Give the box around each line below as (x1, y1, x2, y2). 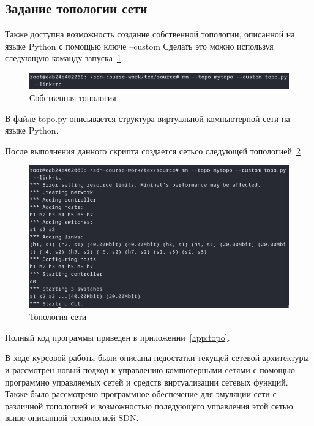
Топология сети (29, 310, 87, 323)
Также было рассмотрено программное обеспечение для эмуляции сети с (5, 387, 277, 400)
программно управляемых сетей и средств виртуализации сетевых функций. (5, 375, 288, 388)
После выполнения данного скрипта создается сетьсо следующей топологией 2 (5, 144, 301, 157)
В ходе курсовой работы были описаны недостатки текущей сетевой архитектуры (5, 351, 309, 364)
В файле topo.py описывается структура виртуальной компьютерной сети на (5, 112, 290, 124)
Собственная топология (29, 91, 116, 104)
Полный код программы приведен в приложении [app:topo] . (5, 330, 230, 343)
